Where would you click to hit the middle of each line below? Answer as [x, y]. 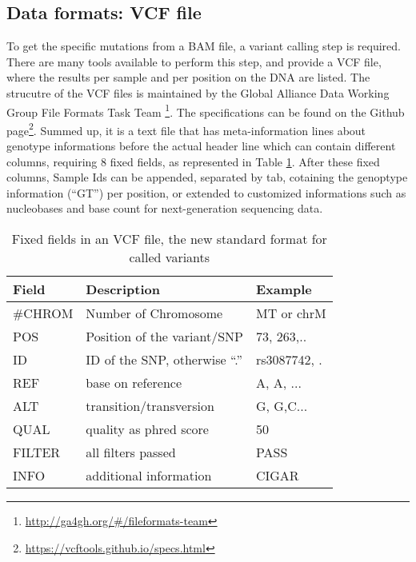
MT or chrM [291, 313]
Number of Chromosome [154, 313]
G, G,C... [282, 406]
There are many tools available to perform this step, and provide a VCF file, [194, 61]
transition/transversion [150, 406]
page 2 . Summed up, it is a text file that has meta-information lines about [186, 129]
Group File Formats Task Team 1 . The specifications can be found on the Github [206, 110]
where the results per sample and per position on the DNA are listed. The [188, 77]
